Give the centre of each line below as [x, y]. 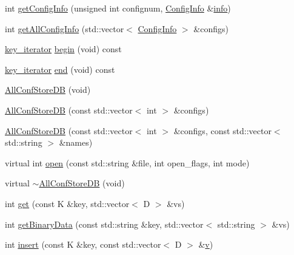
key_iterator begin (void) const [63, 49]
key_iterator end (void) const [60, 69]
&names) [76, 142]
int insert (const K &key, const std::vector [83, 244]
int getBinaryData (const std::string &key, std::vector [104, 224]
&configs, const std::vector [222, 130]
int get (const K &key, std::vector [67, 203]
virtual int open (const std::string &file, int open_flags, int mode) [127, 162]
